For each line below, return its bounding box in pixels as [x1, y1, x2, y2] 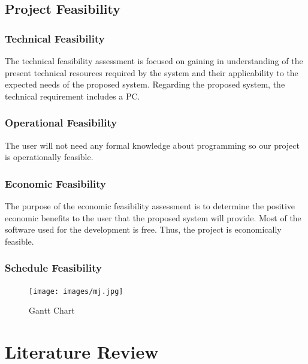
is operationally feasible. [5, 151, 93, 163]
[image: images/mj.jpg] [29, 287, 123, 296]
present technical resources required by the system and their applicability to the [5, 66, 298, 79]
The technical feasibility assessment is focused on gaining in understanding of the [5, 55, 303, 67]
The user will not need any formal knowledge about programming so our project [5, 139, 300, 151]
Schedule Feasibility [5, 260, 102, 275]
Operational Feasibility [5, 115, 117, 130]
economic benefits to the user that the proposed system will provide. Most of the [5, 211, 301, 224]
